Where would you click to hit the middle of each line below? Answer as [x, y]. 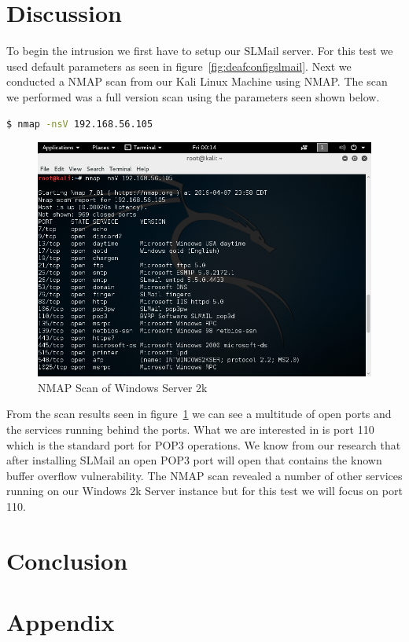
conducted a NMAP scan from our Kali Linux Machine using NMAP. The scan [197, 81]
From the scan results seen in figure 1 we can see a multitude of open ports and [199, 414]
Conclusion [67, 560]
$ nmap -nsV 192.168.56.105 [80, 124]
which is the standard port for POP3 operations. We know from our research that [204, 444]
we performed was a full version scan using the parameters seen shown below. [193, 96]
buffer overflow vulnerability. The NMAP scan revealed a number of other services [204, 475]
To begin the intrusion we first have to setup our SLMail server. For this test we [200, 51]
